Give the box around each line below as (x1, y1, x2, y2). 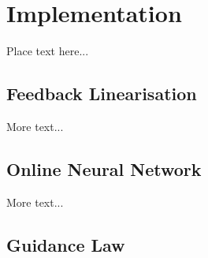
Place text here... (6, 43, 89, 59)
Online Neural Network (6, 156, 202, 181)
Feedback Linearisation (6, 81, 197, 106)
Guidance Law (6, 232, 125, 256)
